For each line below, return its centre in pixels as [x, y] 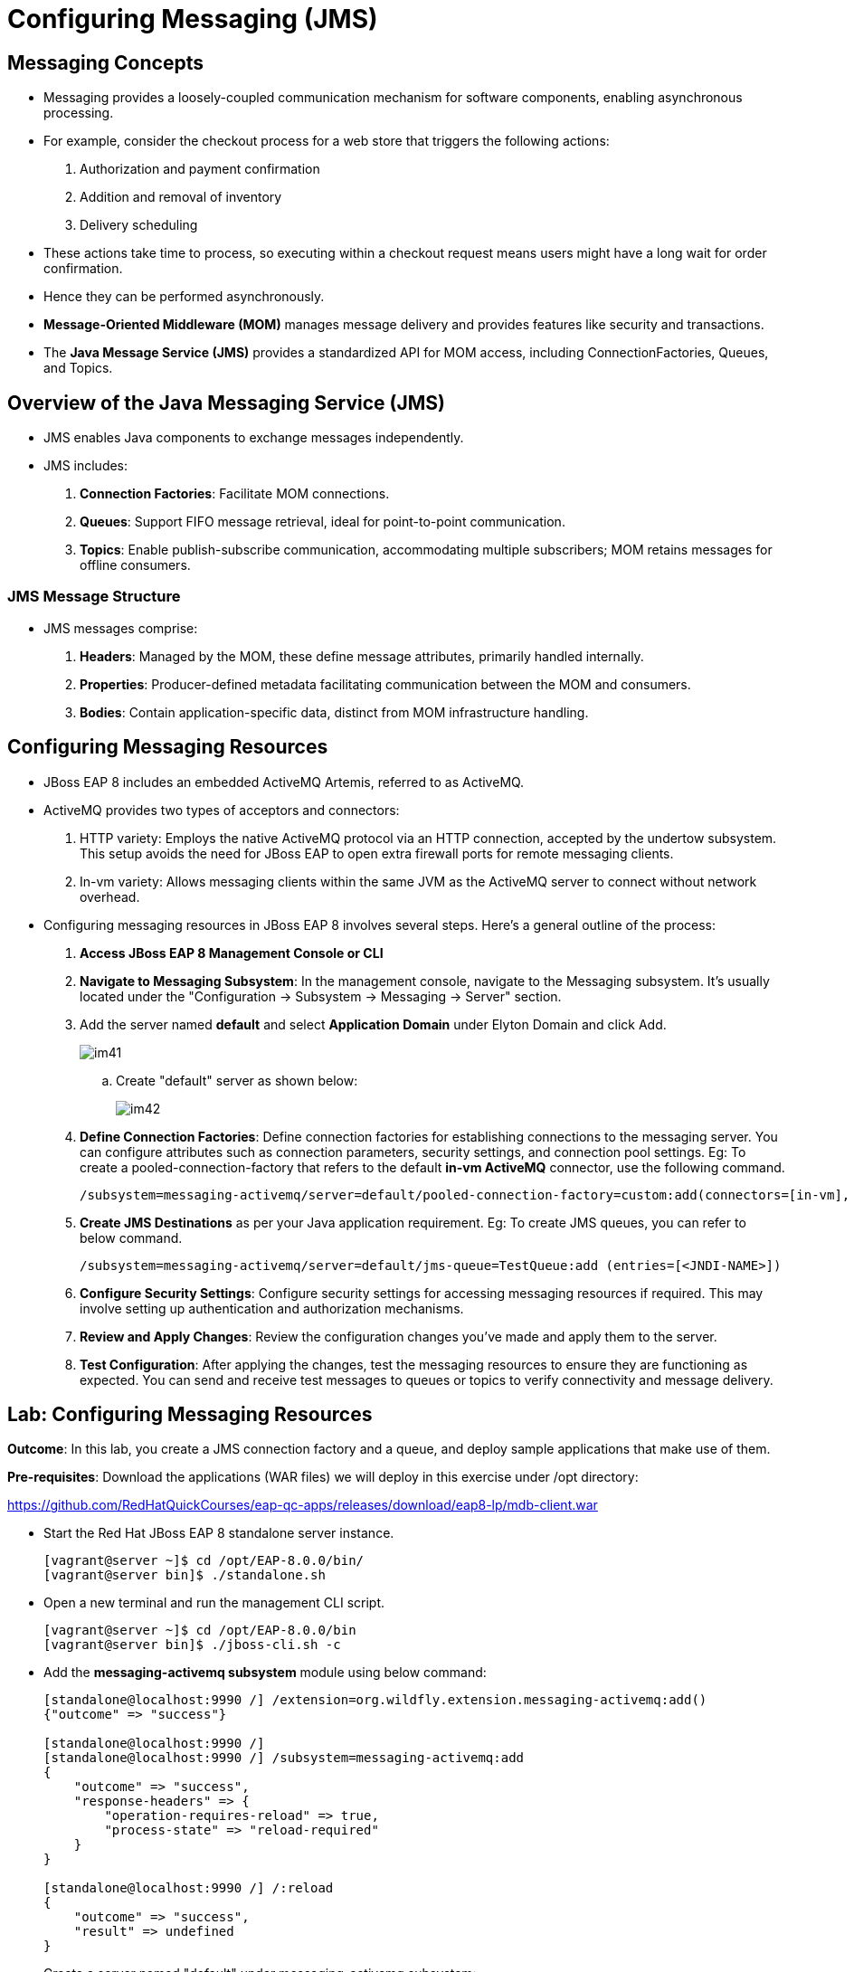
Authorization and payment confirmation [200, 169]
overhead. [110, 896]
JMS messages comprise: [121, 628]
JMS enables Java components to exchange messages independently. [254, 438]
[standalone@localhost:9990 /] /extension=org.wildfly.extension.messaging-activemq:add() [375, 1700]
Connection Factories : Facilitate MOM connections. [235, 494]
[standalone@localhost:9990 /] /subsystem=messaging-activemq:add [284, 1758]
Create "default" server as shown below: [237, 1080]
